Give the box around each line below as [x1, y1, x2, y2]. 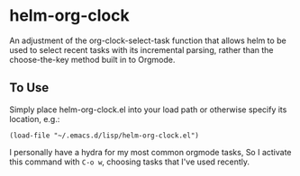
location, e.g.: [9, 113, 60, 124]
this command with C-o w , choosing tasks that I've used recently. [9, 156, 250, 167]
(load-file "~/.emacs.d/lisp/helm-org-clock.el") [9, 131, 200, 140]
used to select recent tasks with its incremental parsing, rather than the [9, 44, 274, 55]
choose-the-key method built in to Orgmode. [9, 54, 176, 65]
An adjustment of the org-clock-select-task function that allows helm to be [9, 35, 286, 46]
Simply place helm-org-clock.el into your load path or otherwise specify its [9, 104, 287, 115]
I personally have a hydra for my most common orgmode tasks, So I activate [9, 146, 292, 157]
